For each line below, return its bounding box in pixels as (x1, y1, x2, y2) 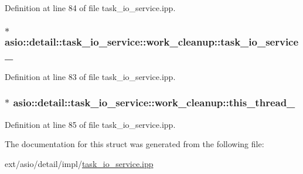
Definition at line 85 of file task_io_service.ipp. (5, 118, 176, 130)
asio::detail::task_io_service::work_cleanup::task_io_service (5, 34, 299, 48)
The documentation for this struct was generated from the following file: (5, 138, 264, 150)
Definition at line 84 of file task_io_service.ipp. (5, 2, 176, 13)
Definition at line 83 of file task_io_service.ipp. (5, 70, 176, 82)
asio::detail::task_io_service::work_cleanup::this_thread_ (13, 95, 295, 110)
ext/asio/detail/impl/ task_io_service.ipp (5, 157, 154, 169)
